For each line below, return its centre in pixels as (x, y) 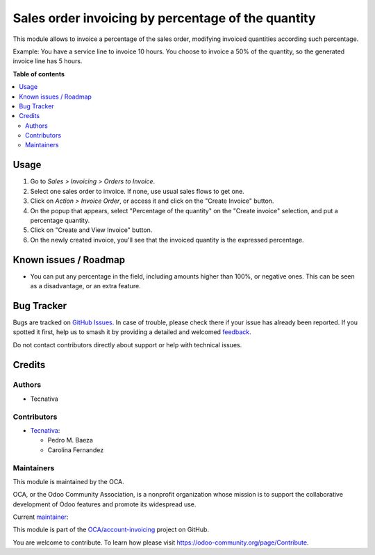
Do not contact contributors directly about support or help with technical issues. (127, 345)
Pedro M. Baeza (70, 440)
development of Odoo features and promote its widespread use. (105, 504)
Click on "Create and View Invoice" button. (91, 230)
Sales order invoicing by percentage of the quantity (164, 18)
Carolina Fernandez (76, 450)
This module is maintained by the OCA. (68, 481)
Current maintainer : (41, 517)
